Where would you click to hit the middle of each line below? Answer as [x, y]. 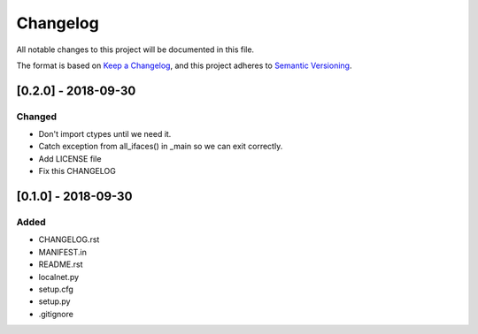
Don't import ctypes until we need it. [105, 134]
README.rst [61, 264]
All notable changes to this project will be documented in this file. [135, 49]
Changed [37, 117]
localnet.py [59, 277]
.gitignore [56, 314]
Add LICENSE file [70, 158]
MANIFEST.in [63, 252]
